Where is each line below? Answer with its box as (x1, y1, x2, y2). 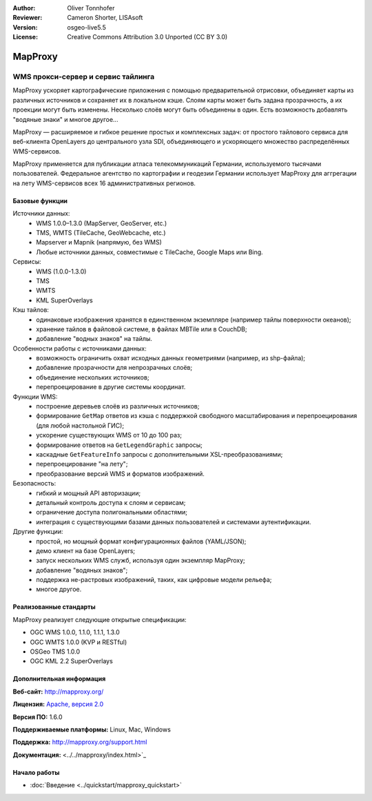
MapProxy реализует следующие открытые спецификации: (12, 615, 187, 623)
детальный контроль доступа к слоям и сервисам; (36, 498, 186, 506)
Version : (12, 23, 38, 31)
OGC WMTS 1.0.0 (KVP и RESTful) (30, 638, 127, 646)
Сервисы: (12, 258, 41, 266)
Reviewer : (12, 14, 43, 22)
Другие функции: (12, 528, 63, 536)
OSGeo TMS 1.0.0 (30, 647, 81, 656)
